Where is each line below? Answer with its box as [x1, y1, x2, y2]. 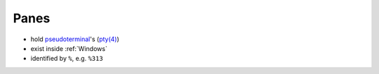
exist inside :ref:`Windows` [30, 44, 108, 52]
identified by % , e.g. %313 [30, 54, 103, 63]
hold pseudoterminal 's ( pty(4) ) [30, 35, 119, 43]
